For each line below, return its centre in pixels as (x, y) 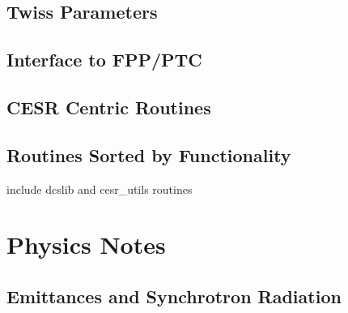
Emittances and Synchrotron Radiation (174, 296)
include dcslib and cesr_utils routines (100, 189)
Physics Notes (86, 244)
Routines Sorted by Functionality (149, 154)
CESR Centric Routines (109, 107)
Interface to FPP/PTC (104, 60)
